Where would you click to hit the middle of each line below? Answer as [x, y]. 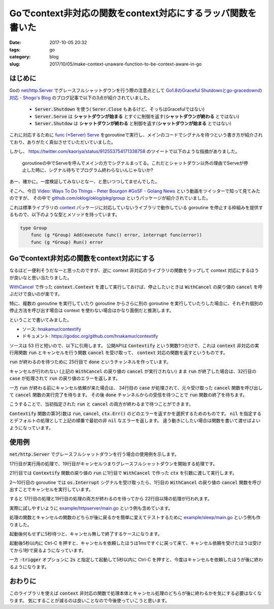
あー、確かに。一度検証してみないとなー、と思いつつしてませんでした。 [84, 182]
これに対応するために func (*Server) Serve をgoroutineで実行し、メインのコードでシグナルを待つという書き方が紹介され [136, 135]
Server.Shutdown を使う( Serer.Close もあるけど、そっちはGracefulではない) [120, 109]
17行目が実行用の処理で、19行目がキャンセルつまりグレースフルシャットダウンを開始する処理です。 [113, 463]
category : [20, 57]
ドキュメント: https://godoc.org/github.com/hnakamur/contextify [90, 336]
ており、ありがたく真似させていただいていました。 [63, 142]
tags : [15, 50]
